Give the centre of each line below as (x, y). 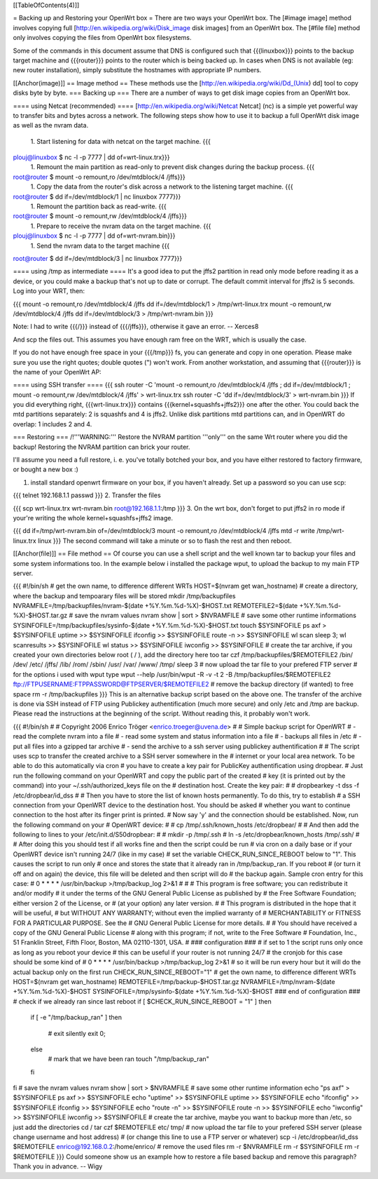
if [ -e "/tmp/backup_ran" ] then (76, 1018)
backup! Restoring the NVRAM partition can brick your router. (101, 447)
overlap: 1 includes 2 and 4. (52, 424)
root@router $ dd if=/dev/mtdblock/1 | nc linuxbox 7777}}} (97, 196)
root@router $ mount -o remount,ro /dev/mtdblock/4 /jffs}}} (99, 177)
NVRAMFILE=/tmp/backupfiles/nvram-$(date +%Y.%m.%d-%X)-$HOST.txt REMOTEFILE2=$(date (155, 606)
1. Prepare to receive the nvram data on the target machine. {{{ (121, 226)
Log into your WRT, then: (49, 291)
